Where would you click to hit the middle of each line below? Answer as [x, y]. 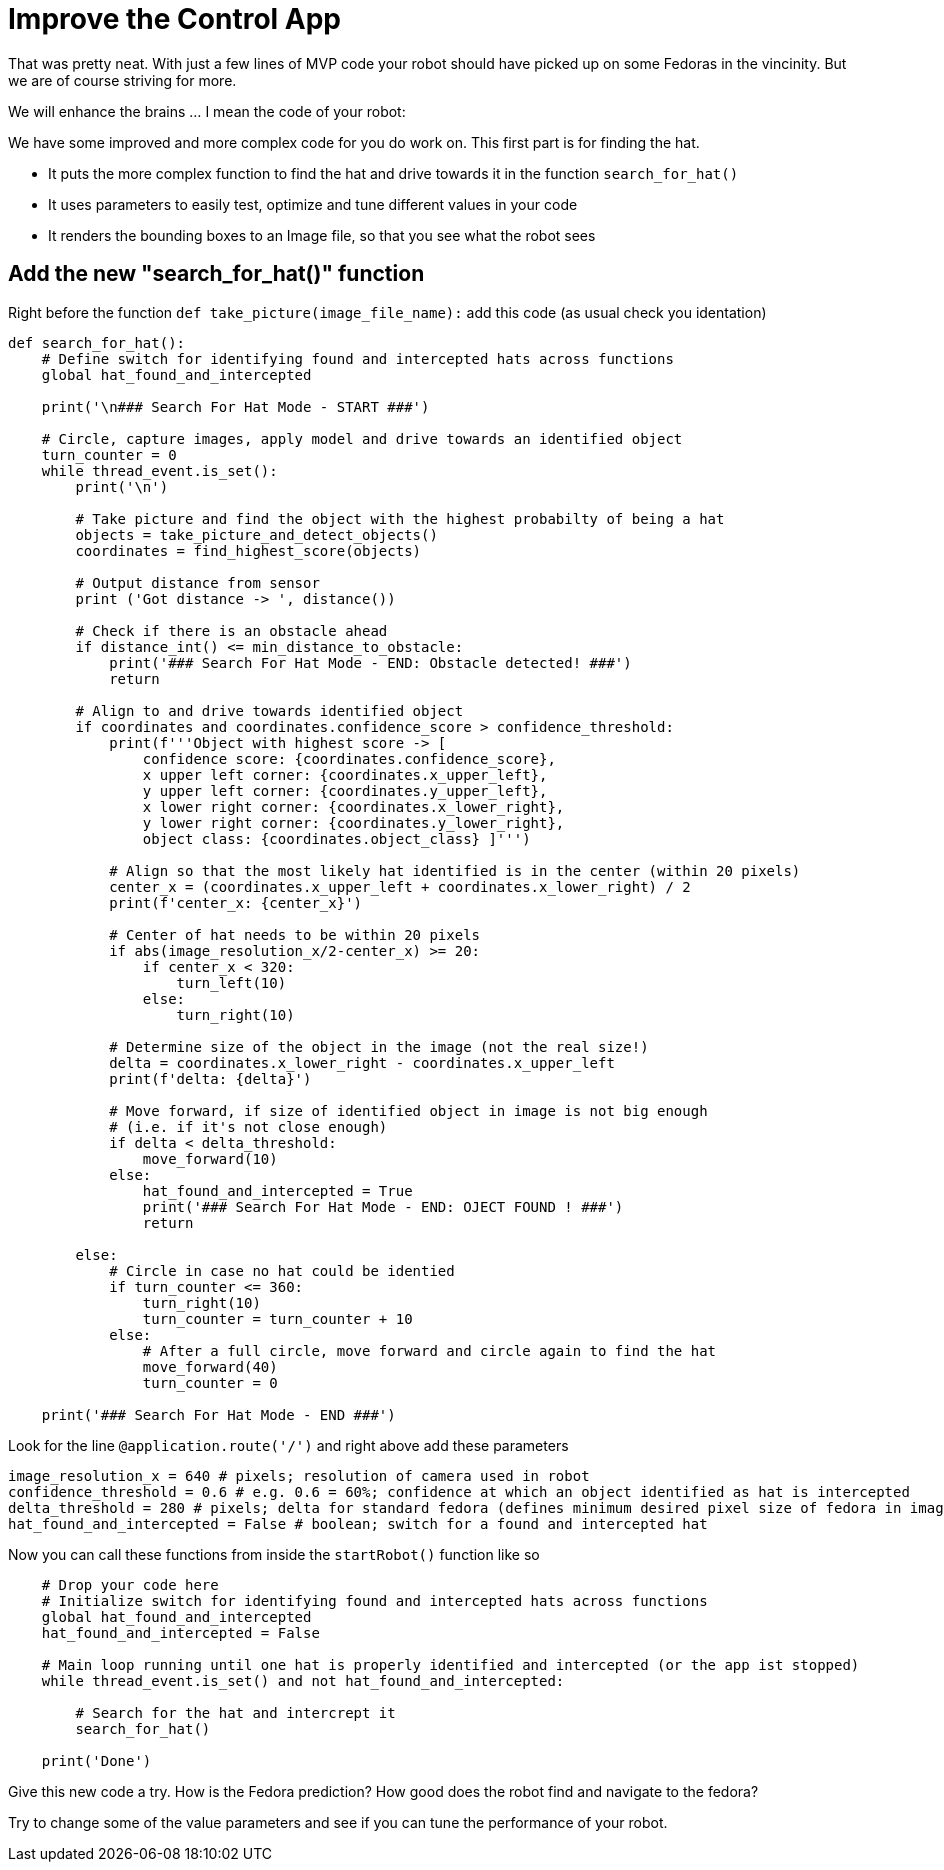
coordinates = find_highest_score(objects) [248, 550]
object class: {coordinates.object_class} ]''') [336, 838]
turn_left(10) [231, 982]
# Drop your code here [130, 1584]
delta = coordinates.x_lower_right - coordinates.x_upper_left [362, 1062]
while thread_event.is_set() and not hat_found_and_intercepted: [303, 1680]
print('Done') [96, 1760]
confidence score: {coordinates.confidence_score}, [349, 758]
